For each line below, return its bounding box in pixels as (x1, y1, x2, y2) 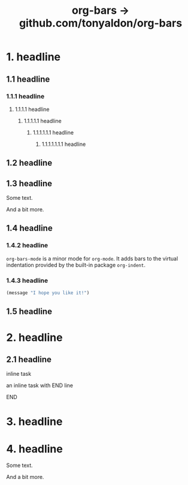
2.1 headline (6, 354, 52, 364)
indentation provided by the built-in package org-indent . (6, 261, 145, 268)
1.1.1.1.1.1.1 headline (41, 140, 86, 148)
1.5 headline (6, 307, 53, 317)
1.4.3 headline (6, 276, 48, 285)
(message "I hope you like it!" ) (6, 290, 90, 296)
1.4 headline (6, 223, 53, 233)
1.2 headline (6, 158, 53, 168)
